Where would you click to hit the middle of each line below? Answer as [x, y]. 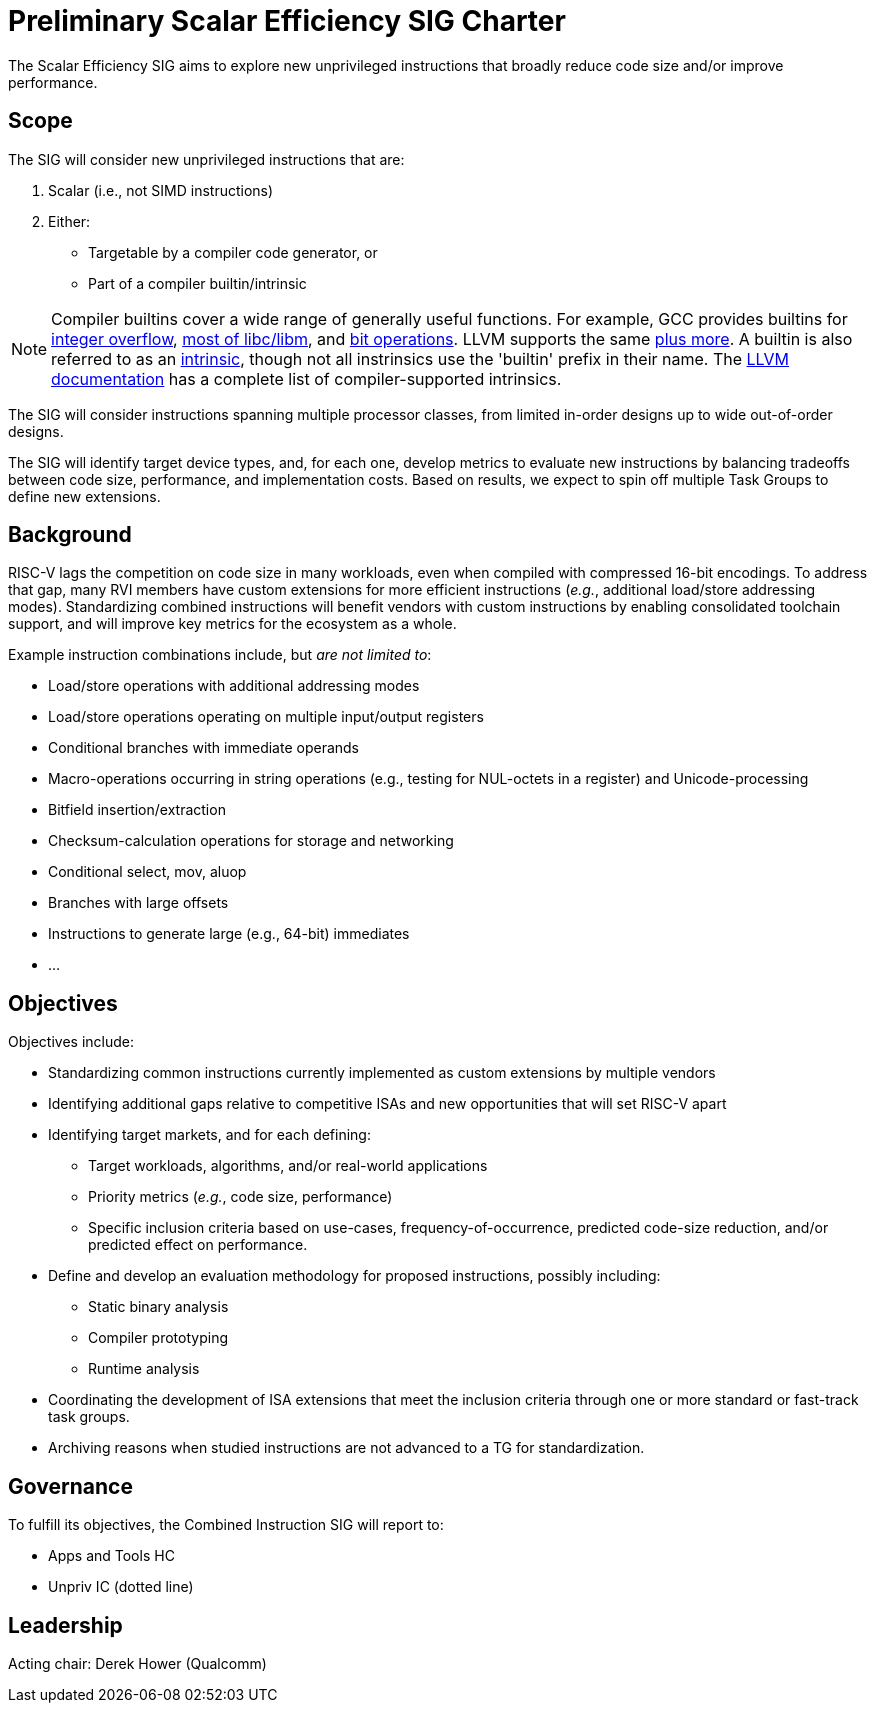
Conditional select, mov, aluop [147, 872]
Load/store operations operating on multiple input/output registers [266, 717]
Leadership [65, 1625]
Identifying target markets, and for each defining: [209, 1135]
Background [70, 535]
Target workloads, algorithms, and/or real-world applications [288, 1166]
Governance [70, 1486]
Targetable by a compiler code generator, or [233, 252]
